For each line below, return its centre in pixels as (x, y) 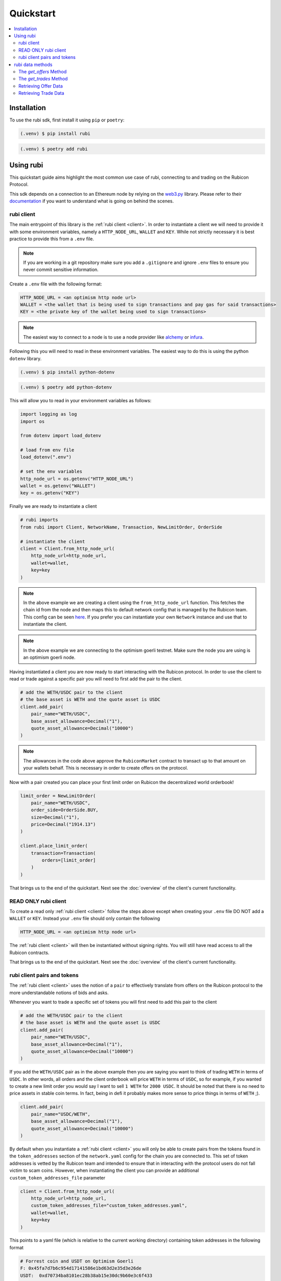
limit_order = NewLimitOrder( (58, 796)
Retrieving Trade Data (41, 93)
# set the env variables (51, 472)
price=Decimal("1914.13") (63, 824)
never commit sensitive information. (61, 270)
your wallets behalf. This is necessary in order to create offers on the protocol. (106, 768)
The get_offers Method (43, 71)
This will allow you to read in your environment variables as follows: (80, 401)
